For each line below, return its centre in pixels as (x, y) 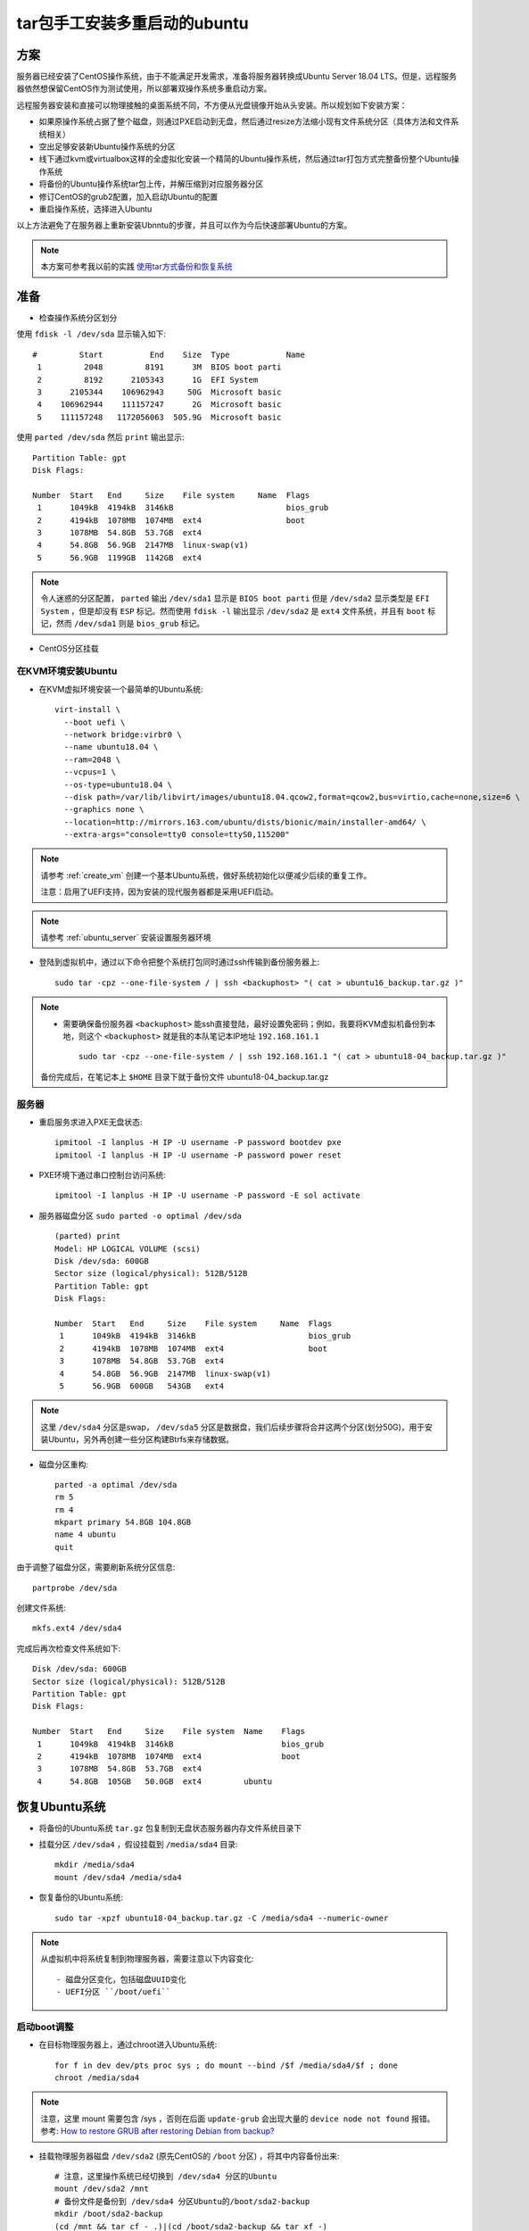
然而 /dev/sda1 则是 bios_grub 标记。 (130, 624)
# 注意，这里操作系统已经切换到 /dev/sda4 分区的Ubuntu (166, 2176)
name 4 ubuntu (85, 1534)
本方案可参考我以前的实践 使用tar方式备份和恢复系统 (136, 267)
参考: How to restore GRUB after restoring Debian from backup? (158, 2131)
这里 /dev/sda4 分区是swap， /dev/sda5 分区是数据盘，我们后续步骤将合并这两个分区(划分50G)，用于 (233, 1427)
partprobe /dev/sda (75, 1588)
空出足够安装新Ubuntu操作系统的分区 (107, 146)
